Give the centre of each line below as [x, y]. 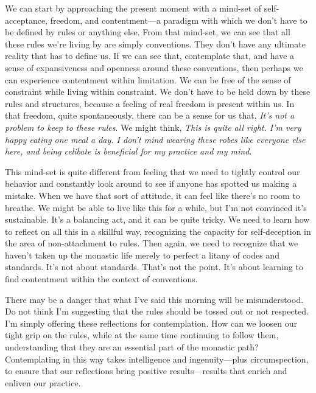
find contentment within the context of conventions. [101, 279]
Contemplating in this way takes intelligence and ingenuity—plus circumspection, [157, 359]
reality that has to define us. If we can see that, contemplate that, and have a [150, 56]
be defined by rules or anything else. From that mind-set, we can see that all [148, 32]
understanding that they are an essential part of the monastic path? [132, 347]
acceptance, [26, 20]
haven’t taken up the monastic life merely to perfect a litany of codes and [142, 255]
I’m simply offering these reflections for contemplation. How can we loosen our [151, 323]
